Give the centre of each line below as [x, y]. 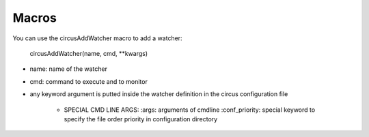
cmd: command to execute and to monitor [89, 81]
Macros [35, 18]
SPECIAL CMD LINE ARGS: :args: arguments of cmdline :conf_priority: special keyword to [190, 110]
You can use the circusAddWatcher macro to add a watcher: [97, 38]
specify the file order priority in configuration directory [141, 119]
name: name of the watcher [68, 69]
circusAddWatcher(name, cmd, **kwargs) [89, 53]
